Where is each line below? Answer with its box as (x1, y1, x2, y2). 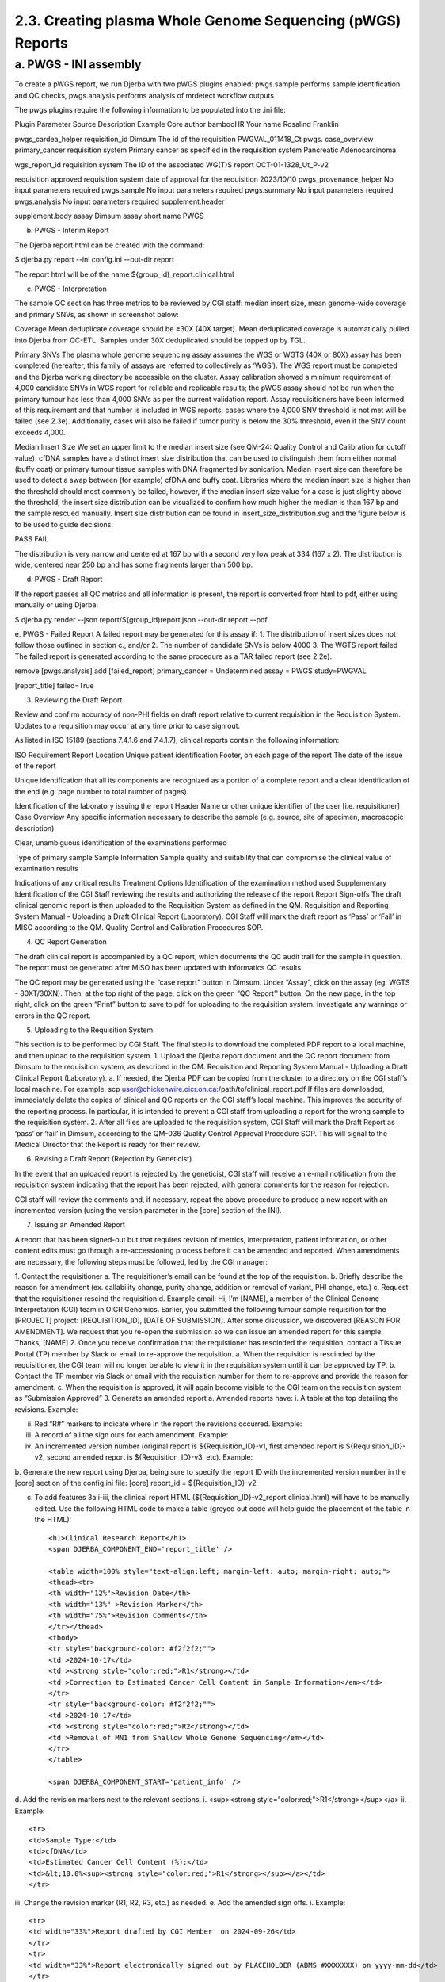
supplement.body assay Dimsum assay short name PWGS (14, 211, 204, 221)
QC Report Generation (34, 937, 107, 947)
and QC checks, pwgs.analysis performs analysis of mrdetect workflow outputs (14, 90, 275, 100)
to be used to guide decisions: (14, 519, 114, 529)
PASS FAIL (14, 534, 49, 544)
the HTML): (34, 1515, 72, 1525)
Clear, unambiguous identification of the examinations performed (14, 838, 227, 848)
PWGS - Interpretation (34, 284, 107, 293)
